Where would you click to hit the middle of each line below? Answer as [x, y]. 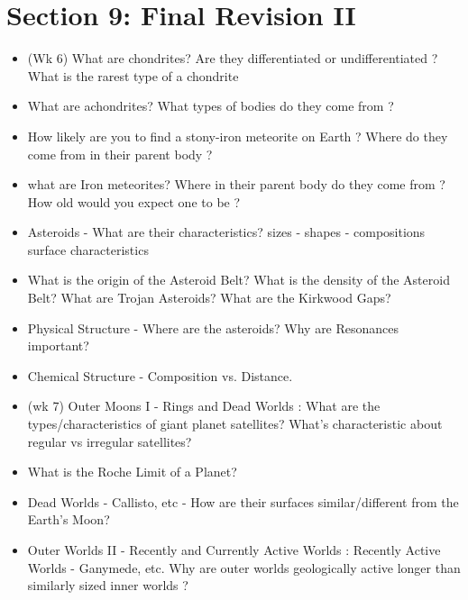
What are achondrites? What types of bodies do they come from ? [211, 106]
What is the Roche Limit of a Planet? [132, 472]
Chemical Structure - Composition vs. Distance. [160, 375]
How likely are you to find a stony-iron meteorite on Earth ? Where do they [238, 136]
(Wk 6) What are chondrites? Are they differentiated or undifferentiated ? [233, 58]
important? [58, 345]
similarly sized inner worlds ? [108, 585]
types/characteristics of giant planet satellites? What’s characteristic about [235, 424]
